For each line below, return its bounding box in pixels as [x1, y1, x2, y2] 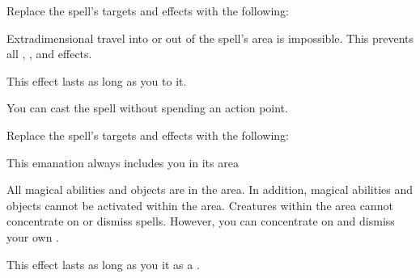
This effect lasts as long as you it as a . [6, 255, 200, 272]
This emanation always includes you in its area [6, 154, 239, 171]
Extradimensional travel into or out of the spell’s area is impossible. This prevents [6, 29, 414, 46]
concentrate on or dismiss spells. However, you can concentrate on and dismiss [6, 213, 395, 230]
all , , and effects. [6, 45, 92, 62]
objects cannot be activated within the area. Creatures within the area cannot [6, 196, 393, 213]
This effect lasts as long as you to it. [6, 72, 187, 89]
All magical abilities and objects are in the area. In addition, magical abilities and [6, 181, 413, 198]
